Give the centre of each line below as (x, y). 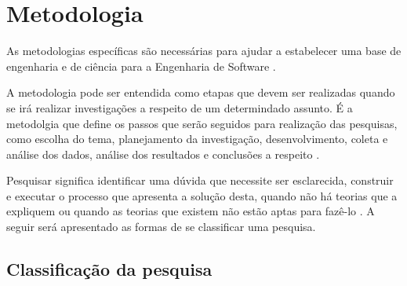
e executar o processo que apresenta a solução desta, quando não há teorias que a (202, 195)
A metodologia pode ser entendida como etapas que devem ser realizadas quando (201, 92)
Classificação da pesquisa (109, 269)
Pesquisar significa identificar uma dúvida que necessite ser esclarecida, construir (200, 180)
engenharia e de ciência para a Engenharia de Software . (141, 66)
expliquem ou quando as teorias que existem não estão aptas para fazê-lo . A (191, 211)
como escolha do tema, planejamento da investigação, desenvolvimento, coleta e (197, 139)
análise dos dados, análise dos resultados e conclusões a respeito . (163, 154)
